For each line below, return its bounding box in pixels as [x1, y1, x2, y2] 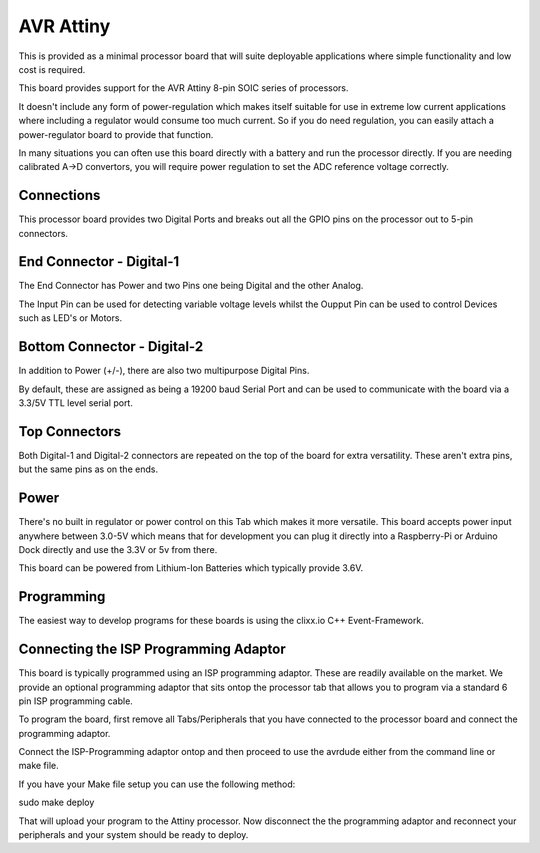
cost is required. [18, 63, 86, 75]
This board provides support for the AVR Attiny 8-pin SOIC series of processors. [18, 82, 349, 94]
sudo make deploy [18, 796, 95, 809]
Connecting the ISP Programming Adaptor [18, 641, 287, 658]
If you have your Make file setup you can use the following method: [18, 778, 296, 790]
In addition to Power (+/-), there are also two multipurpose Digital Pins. [18, 365, 310, 377]
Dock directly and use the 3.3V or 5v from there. [18, 543, 218, 555]
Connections [18, 187, 101, 204]
